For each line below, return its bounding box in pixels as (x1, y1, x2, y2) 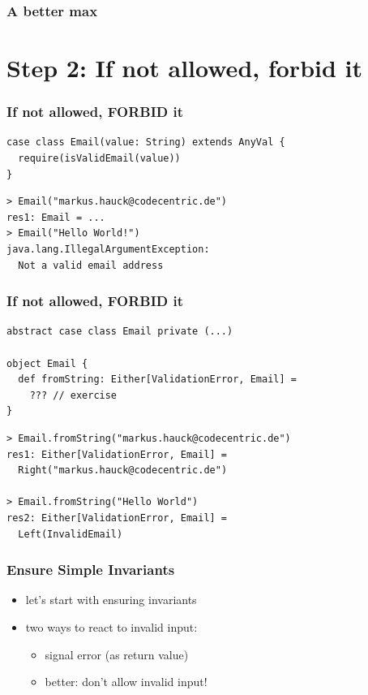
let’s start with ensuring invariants (25, 591, 197, 608)
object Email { (6, 357, 88, 369)
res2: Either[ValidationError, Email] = (6, 512, 228, 524)
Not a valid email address (18, 259, 164, 271)
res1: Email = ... (6, 211, 105, 223)
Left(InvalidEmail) (18, 528, 123, 540)
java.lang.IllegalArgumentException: (6, 244, 210, 255)
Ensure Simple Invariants (6, 559, 175, 580)
